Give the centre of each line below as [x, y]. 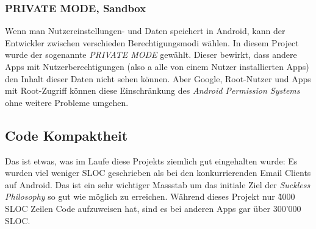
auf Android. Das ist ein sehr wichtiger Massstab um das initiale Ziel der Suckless [158, 184]
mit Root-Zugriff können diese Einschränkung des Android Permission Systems [153, 90]
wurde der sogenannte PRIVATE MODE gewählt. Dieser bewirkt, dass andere [151, 55]
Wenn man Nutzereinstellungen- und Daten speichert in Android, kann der [145, 31]
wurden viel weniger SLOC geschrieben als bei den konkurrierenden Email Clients [158, 173]
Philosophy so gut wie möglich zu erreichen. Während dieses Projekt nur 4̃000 [150, 196]
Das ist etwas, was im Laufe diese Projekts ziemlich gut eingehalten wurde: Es [151, 160]
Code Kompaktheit [66, 135]
